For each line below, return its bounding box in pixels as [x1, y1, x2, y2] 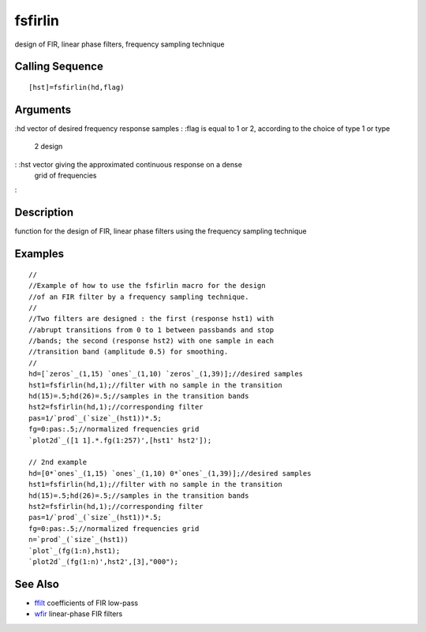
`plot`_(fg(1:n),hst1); [28, 546, 121, 555]
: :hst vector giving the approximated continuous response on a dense [14, 159, 242, 169]
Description [14, 206, 74, 219]
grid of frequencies [34, 170, 98, 181]
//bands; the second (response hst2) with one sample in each [28, 336, 275, 346]
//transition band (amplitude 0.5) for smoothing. [28, 347, 229, 357]
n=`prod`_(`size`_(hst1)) [28, 535, 129, 544]
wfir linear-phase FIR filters [34, 609, 123, 619]
